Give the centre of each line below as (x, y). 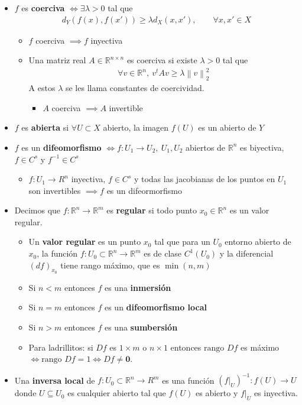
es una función (188, 380)
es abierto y (217, 393)
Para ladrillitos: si (61, 347)
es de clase (163, 253)
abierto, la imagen (136, 127)
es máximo (260, 347)
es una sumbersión (141, 327)
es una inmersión (138, 287)
